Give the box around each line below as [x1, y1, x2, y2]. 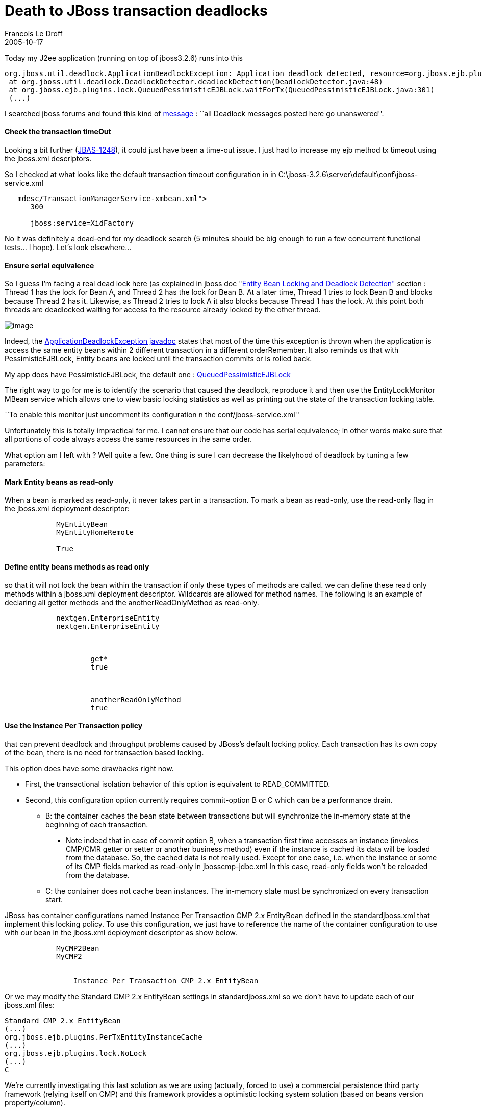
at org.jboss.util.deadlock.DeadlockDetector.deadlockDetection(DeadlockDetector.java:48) [9, 77, 383, 86]
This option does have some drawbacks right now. [5, 763, 174, 773]
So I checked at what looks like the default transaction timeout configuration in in [5, 169, 276, 179]
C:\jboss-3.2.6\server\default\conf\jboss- [278, 169, 418, 179]
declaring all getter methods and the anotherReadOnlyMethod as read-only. [5, 598, 259, 607]
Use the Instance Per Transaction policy [5, 721, 143, 730]
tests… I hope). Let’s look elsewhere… [5, 242, 132, 252]
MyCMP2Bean [56, 944, 99, 952]
